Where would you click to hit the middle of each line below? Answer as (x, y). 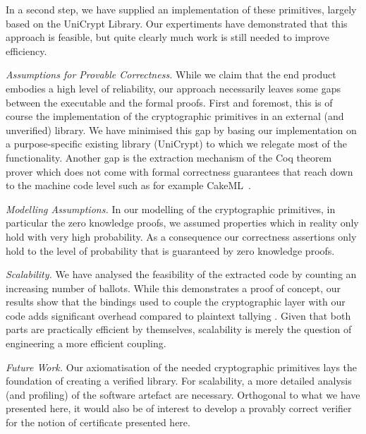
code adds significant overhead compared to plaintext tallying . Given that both (178, 315)
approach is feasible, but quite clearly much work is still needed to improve (167, 37)
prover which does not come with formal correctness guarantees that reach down (179, 171)
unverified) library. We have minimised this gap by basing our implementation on (181, 129)
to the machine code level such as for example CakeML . (129, 185)
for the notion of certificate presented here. (98, 422)
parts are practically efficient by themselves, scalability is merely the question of (179, 329)
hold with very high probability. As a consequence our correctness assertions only (181, 236)
